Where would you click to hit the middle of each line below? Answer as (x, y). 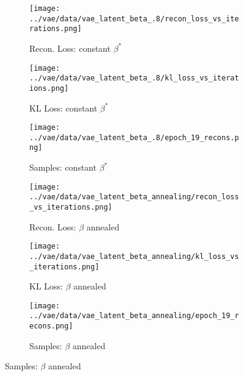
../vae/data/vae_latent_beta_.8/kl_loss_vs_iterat (134, 78)
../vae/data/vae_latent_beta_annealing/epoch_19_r (134, 316)
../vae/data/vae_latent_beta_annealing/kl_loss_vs (134, 256)
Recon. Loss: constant (70, 48)
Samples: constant (63, 167)
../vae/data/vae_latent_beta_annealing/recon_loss (134, 197)
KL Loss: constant (63, 108)
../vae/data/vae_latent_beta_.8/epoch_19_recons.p (134, 137)
